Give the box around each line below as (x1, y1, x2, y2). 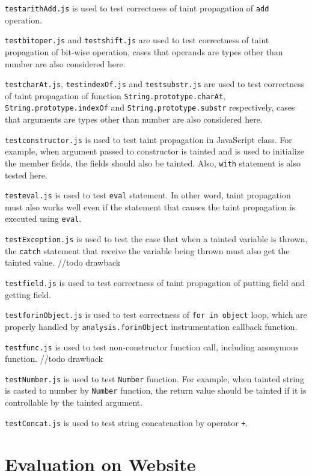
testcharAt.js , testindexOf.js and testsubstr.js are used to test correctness (5, 78, 305, 90)
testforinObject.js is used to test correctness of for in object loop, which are (5, 308, 307, 321)
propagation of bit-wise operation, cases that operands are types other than (5, 45, 283, 58)
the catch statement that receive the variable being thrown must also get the (5, 244, 290, 257)
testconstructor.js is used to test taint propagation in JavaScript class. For (5, 133, 292, 145)
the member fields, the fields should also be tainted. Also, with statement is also (5, 156, 301, 169)
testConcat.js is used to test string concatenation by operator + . (5, 416, 248, 429)
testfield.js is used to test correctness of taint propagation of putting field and (5, 276, 305, 288)
